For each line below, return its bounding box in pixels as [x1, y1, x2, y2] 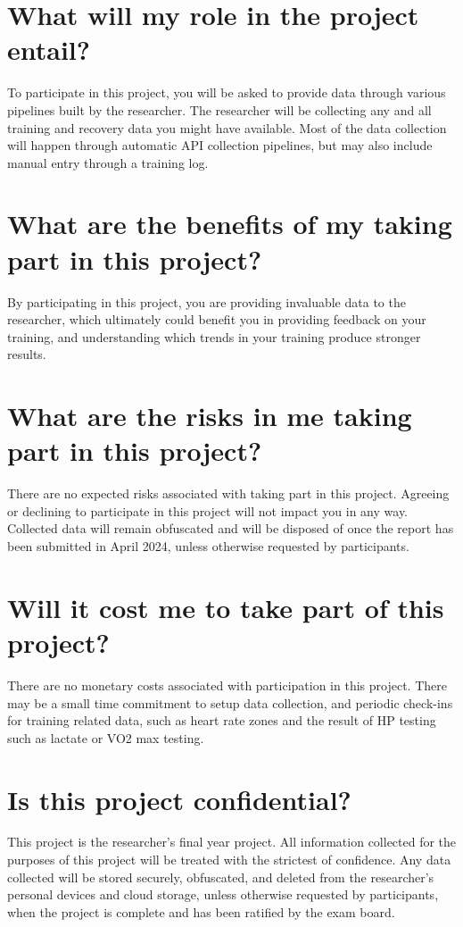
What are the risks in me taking [7, 397, 412, 434]
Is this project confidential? [7, 781, 351, 817]
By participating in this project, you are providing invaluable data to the [7, 292, 406, 311]
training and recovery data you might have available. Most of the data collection [7, 118, 447, 137]
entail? [7, 31, 90, 68]
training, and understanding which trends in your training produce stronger [7, 327, 421, 346]
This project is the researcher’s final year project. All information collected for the [7, 832, 457, 851]
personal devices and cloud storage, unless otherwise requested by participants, [7, 885, 439, 904]
